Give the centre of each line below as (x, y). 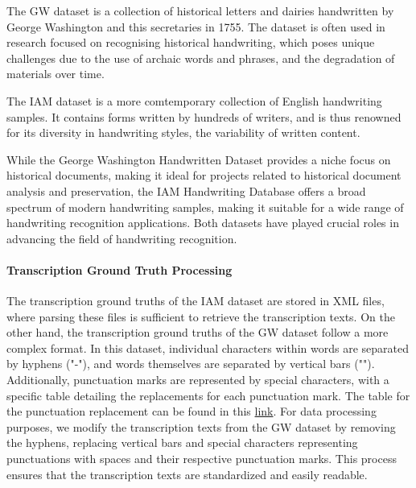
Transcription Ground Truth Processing (119, 269)
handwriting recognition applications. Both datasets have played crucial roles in (203, 223)
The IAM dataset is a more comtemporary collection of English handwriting (194, 100)
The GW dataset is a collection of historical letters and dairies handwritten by (200, 10)
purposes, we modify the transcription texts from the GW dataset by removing (201, 426)
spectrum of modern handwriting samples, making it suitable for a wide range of (205, 207)
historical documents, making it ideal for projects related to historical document (204, 175)
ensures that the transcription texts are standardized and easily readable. (187, 474)
